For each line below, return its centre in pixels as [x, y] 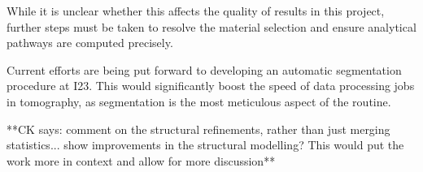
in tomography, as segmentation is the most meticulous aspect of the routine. [199, 101]
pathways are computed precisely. [90, 43]
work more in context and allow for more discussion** [141, 160]
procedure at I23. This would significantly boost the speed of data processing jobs [211, 86]
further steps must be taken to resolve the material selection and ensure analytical [211, 26]
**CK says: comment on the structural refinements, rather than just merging [198, 129]
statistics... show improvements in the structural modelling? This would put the [205, 145]
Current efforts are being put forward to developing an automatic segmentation [204, 69]
